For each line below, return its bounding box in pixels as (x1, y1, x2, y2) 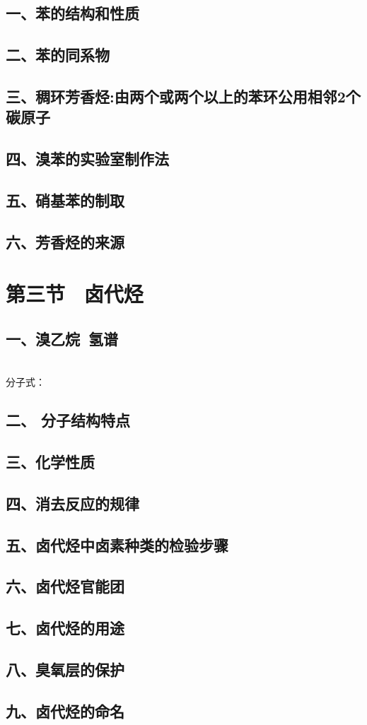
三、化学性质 (6, 451, 95, 473)
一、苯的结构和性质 (6, 2, 139, 24)
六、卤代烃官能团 (6, 575, 124, 597)
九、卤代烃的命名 (6, 700, 124, 721)
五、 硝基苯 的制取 (6, 189, 124, 211)
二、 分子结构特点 (6, 409, 131, 431)
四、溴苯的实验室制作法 (6, 148, 169, 170)
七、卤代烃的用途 (6, 617, 124, 639)
